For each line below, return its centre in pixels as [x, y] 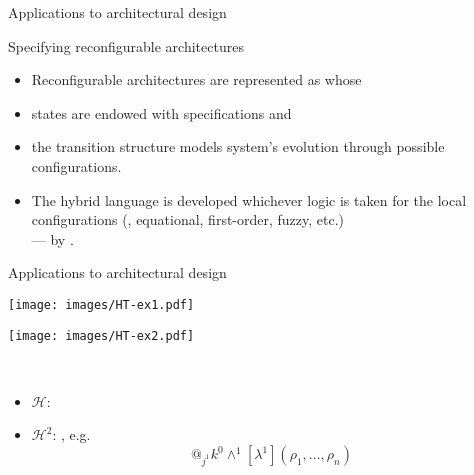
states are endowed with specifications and [161, 112]
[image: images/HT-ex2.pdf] [101, 335]
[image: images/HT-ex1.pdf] [101, 304]
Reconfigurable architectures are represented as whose [196, 79]
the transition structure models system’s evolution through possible [238, 146]
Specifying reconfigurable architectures [126, 45]
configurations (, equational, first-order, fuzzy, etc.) [188, 219]
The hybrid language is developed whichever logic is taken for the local [249, 199]
